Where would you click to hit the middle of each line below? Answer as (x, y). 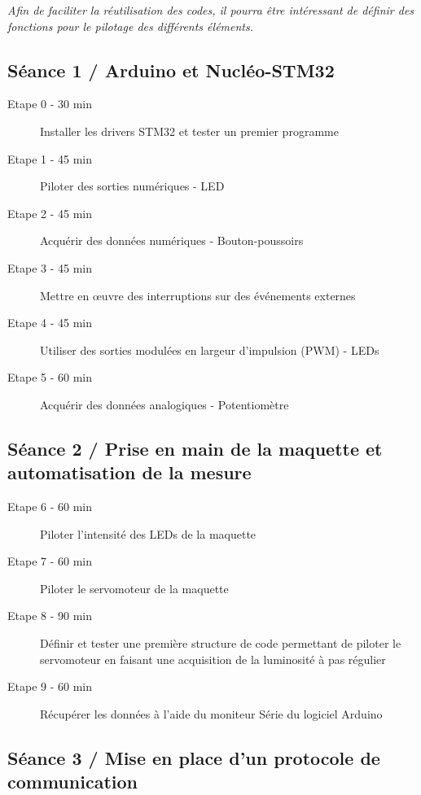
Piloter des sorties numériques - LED (132, 186)
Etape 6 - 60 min (50, 507)
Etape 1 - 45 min (50, 158)
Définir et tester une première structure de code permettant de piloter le (221, 643)
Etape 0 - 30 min (50, 104)
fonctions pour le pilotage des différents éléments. (131, 26)
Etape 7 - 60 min (50, 561)
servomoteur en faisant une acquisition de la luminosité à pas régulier (213, 659)
